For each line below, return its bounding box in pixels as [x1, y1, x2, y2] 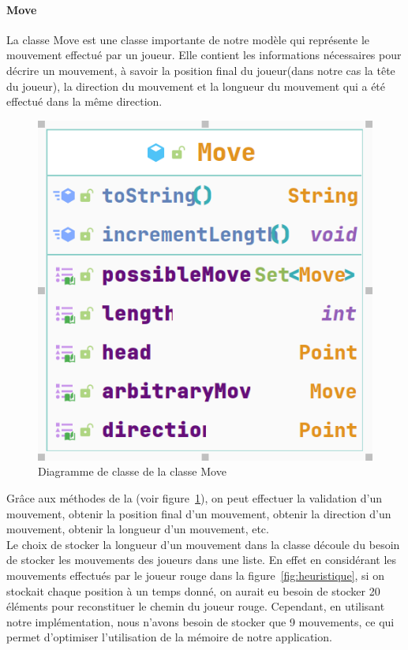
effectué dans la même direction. [6, 93, 163, 110]
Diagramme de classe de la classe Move [38, 463, 226, 480]
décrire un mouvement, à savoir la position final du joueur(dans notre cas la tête [6, 62, 395, 78]
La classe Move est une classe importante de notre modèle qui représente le [6, 31, 369, 47]
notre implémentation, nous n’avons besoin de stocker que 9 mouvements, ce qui [6, 613, 395, 629]
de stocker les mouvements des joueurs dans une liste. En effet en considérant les [6, 551, 397, 568]
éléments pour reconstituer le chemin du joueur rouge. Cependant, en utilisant [6, 598, 385, 615]
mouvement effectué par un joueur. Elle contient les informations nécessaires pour [6, 47, 402, 63]
